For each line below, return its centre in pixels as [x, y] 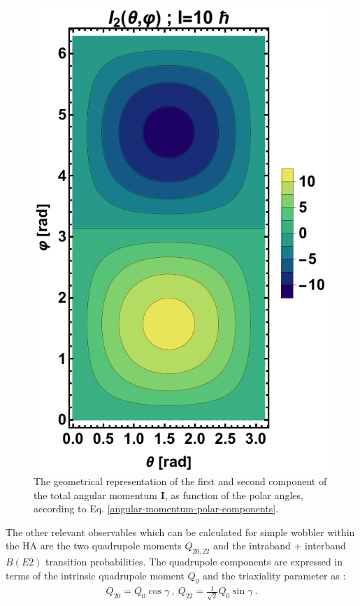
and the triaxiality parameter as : [274, 575]
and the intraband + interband [279, 546]
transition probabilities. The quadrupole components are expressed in [194, 562]
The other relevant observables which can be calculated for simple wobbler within [180, 532]
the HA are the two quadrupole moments [94, 546]
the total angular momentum [95, 495]
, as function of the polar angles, [234, 495]
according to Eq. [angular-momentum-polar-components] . [156, 508]
